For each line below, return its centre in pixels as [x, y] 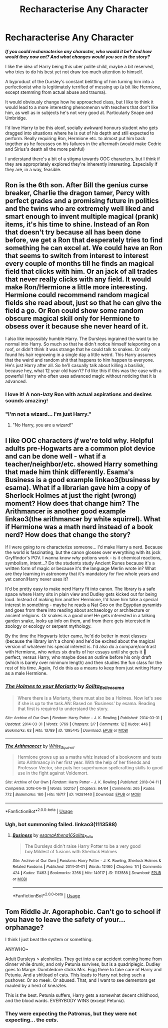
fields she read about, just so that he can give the [83, 303]
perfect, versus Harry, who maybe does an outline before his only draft [78, 657]
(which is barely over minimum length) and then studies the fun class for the [84, 662]
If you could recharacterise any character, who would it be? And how [78, 51]
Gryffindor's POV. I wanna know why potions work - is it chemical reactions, [83, 557]
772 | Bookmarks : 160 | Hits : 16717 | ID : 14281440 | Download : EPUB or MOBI [73, 794]
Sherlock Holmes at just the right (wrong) [71, 496]
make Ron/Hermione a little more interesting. [76, 287]
